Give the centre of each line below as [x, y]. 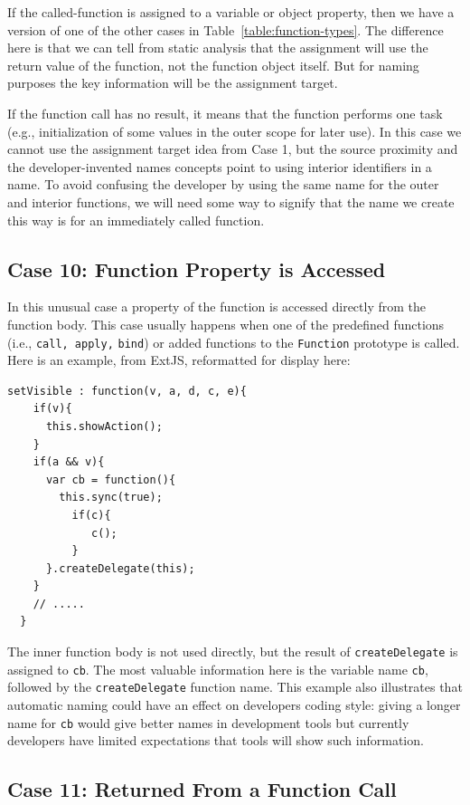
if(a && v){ [69, 462]
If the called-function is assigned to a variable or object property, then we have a [231, 12]
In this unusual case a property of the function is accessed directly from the [216, 307]
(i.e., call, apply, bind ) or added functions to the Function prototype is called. [234, 342]
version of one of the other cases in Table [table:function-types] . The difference [226, 29]
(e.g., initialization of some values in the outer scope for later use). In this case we [235, 131]
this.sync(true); [111, 498]
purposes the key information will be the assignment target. [173, 83]
